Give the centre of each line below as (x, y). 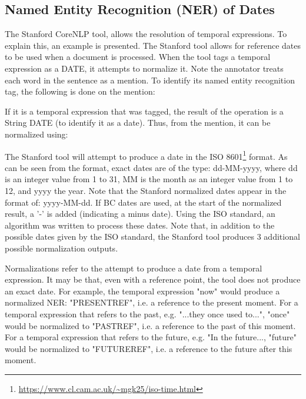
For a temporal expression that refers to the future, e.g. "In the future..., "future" (151, 337)
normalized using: (36, 134)
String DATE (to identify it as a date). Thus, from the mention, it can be (138, 123)
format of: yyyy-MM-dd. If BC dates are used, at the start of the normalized (143, 202)
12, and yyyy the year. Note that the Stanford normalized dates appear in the (146, 190)
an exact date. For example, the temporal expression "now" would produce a (142, 291)
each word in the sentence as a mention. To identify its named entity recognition (150, 80)
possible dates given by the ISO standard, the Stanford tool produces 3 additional (152, 237)
